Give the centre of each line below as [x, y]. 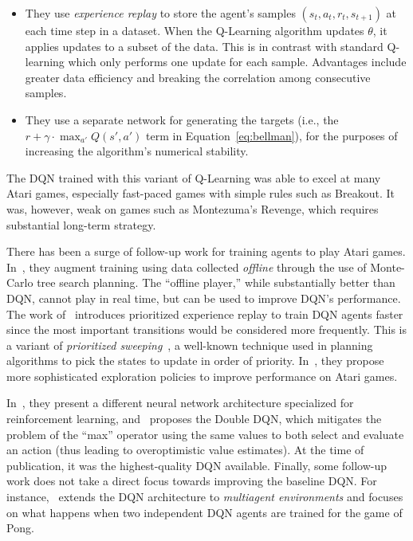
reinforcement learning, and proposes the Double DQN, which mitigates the [194, 419]
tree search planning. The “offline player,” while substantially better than [216, 282]
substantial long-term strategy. [81, 224]
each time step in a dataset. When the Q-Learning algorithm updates [195, 30]
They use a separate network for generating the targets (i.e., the [182, 119]
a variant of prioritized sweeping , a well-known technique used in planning [190, 345]
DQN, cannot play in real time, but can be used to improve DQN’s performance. [204, 298]
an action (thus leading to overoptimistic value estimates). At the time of [185, 450]
